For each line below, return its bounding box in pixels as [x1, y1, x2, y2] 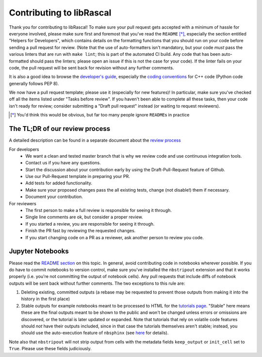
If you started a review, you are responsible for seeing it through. [25, 221, 155, 227]
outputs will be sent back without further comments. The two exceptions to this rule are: [9, 280, 185, 286]
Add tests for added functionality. [25, 180, 92, 186]
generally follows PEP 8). [9, 81, 59, 86]
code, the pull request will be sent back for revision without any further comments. [9, 65, 174, 70]
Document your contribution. [25, 194, 83, 200]
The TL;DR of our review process [9, 125, 111, 133]
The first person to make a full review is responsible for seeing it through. [25, 208, 172, 213]
